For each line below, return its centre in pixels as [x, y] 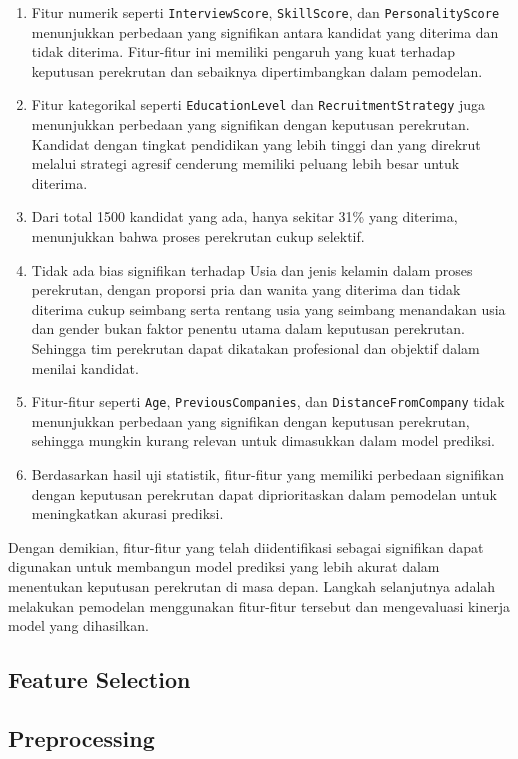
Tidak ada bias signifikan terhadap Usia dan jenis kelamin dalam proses [252, 269]
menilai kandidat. [85, 367]
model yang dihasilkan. [78, 625]
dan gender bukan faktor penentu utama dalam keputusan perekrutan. [248, 328]
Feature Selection [99, 679]
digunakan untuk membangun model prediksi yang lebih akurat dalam [224, 566]
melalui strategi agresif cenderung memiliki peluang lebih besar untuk [245, 163]
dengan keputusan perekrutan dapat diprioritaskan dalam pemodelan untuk [264, 493]
